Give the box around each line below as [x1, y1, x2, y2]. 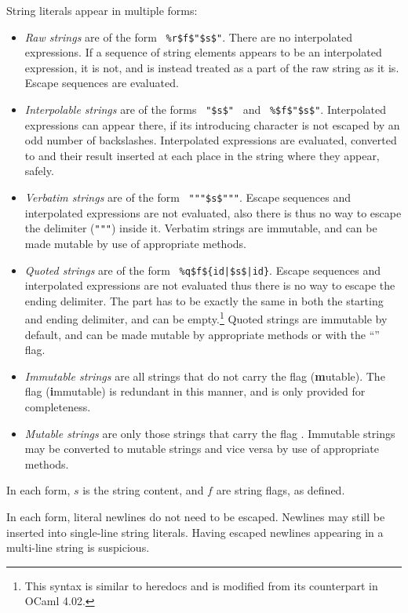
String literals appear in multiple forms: [6, 2, 198, 18]
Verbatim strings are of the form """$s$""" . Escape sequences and [24, 189, 351, 206]
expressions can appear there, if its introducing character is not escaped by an [24, 116, 400, 133]
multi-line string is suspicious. [6, 539, 150, 556]
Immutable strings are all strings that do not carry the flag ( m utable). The [24, 367, 385, 384]
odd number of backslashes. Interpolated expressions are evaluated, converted [24, 132, 397, 148]
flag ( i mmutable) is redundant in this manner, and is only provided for [24, 383, 366, 400]
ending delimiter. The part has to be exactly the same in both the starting [24, 292, 384, 308]
